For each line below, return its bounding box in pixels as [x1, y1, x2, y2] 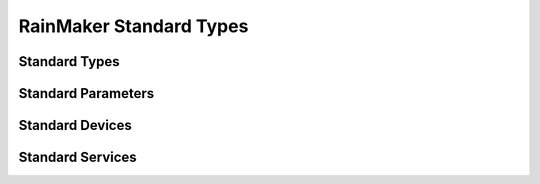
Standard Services [18, 149, 137, 166]
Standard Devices [18, 117, 132, 134]
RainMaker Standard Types [18, 15, 249, 37]
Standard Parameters [18, 85, 155, 102]
